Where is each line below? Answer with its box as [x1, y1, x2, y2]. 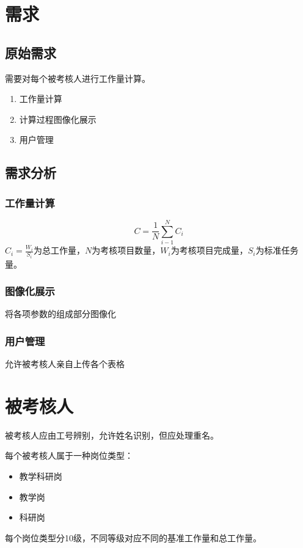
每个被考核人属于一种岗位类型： [5, 449, 133, 462]
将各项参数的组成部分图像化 [5, 307, 116, 320]
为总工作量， [34, 244, 86, 257]
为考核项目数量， [92, 244, 161, 257]
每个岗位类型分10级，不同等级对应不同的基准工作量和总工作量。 [5, 531, 261, 544]
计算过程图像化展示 [19, 112, 97, 125]
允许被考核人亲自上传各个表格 [5, 357, 125, 370]
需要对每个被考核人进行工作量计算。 [5, 71, 150, 84]
